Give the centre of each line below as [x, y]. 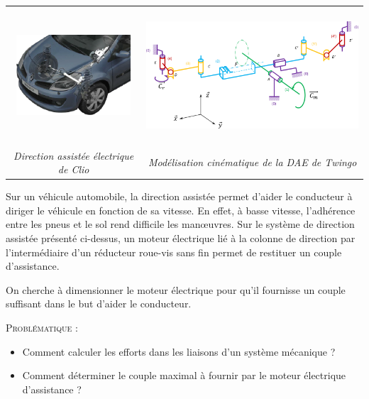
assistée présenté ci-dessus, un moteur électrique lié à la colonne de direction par [181, 238]
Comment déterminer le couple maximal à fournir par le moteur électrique [184, 375]
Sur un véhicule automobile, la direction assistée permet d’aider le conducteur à [179, 196]
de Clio [73, 169]
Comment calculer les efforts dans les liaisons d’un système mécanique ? [179, 351]
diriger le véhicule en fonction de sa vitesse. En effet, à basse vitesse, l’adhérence [181, 210]
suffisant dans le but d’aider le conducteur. [99, 304]
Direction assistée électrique [74, 155]
